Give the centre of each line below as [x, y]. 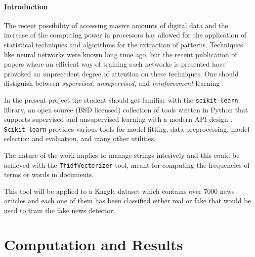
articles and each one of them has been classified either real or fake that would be [127, 201]
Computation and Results [94, 244]
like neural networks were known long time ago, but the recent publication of [121, 54]
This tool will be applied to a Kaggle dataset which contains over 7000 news [119, 191]
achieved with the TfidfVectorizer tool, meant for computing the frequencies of [127, 165]
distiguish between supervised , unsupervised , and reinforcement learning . [114, 83]
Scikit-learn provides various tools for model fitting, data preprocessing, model [127, 128]
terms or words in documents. [49, 174]
